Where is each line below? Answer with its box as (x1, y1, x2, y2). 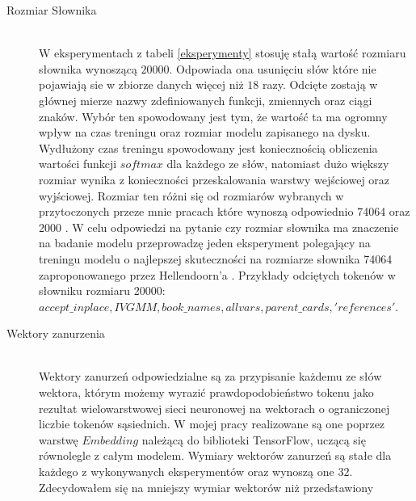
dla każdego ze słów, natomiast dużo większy (166, 155, 389, 172)
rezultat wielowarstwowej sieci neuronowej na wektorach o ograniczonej (39, 399, 390, 416)
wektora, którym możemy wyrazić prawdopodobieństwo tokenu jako (39, 384, 374, 401)
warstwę (39, 431, 78, 448)
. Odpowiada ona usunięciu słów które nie (169, 60, 376, 77)
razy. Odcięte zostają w (262, 76, 378, 93)
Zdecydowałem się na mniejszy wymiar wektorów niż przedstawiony (39, 478, 374, 495)
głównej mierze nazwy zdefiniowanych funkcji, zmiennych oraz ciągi (39, 91, 372, 108)
